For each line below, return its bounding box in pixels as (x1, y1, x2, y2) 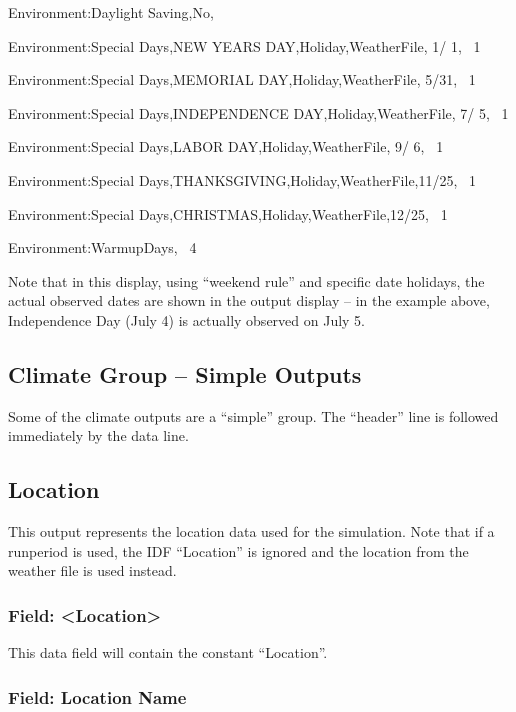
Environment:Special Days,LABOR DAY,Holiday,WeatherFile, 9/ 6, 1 (8, 136, 444, 157)
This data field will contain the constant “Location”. (8, 642, 328, 663)
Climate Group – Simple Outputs (8, 358, 362, 389)
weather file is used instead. (8, 560, 177, 581)
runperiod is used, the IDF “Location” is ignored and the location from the (8, 540, 469, 561)
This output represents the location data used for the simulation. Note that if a (8, 521, 495, 542)
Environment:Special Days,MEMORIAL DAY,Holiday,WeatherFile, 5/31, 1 (8, 69, 476, 90)
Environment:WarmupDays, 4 (8, 237, 197, 258)
